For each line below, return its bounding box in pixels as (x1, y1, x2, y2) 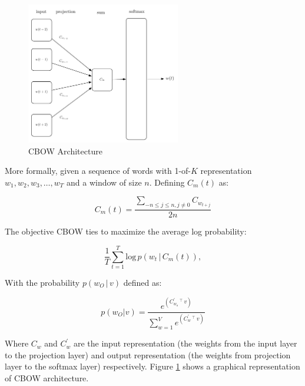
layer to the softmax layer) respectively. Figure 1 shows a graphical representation (5, 360, 300, 372)
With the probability (5, 276, 80, 288)
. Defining (149, 176, 185, 188)
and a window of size (67, 176, 142, 188)
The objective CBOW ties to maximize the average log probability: (5, 225, 247, 237)
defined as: (123, 276, 162, 288)
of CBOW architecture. (5, 372, 89, 384)
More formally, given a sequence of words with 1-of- (5, 164, 191, 177)
